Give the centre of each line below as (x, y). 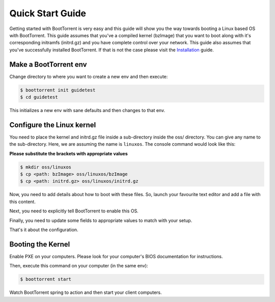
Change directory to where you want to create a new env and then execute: (89, 76)
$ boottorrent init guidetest (58, 90)
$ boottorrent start (46, 279)
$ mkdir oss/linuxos (46, 167)
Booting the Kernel (40, 244)
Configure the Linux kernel (53, 125)
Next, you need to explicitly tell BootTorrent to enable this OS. (74, 211)
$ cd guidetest (39, 97)
